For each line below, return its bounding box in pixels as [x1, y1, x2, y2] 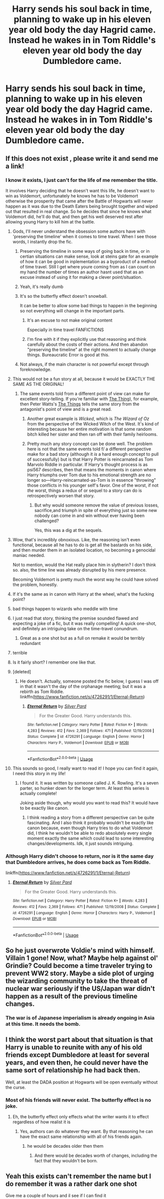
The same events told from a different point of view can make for [19, 390, 150, 397]
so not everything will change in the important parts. [19, 308, 125, 313]
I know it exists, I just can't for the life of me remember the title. [5, 177, 158, 183]
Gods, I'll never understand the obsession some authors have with [12, 228, 146, 234]
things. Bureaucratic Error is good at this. [27, 352, 110, 357]
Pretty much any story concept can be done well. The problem [27, 441, 153, 446]
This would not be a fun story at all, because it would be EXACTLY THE [12, 376, 155, 382]
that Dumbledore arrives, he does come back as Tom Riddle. [5, 859, 151, 866]
